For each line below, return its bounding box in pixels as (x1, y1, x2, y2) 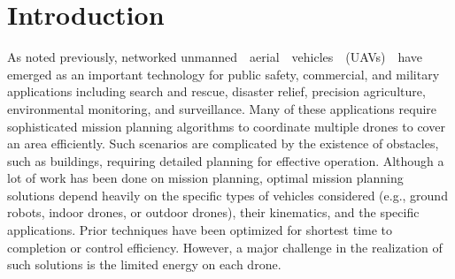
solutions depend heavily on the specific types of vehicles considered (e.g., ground (7, 185, 448, 204)
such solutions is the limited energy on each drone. (7, 255, 281, 274)
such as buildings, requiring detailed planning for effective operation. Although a (7, 151, 444, 170)
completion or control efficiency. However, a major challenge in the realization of (7, 238, 443, 256)
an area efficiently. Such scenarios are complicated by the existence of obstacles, (7, 134, 439, 153)
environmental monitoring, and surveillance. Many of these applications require (7, 99, 437, 117)
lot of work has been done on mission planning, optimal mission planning (7, 169, 404, 187)
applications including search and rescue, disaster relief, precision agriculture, (7, 82, 426, 101)
